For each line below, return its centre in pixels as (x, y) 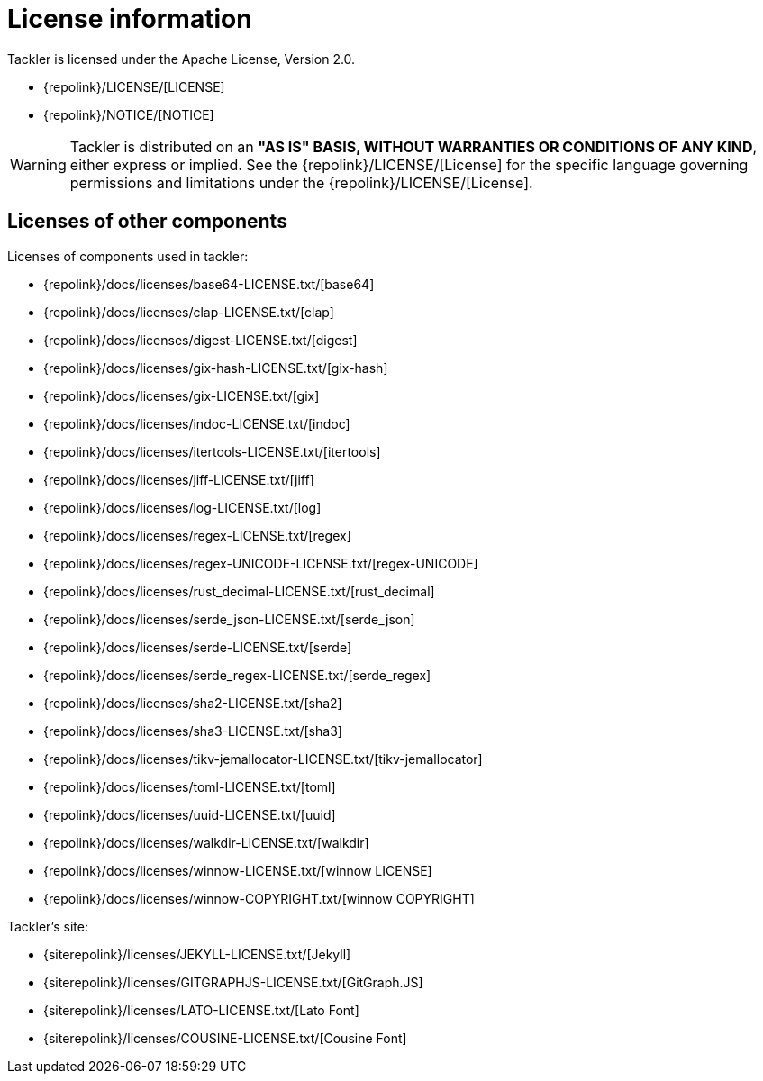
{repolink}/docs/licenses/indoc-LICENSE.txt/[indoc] (197, 423)
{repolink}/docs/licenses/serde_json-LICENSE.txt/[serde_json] (229, 619)
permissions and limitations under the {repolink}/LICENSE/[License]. (301, 182)
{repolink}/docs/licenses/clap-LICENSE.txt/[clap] (189, 312)
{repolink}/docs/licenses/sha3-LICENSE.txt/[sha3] (193, 731)
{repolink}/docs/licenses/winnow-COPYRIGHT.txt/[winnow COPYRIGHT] (259, 898)
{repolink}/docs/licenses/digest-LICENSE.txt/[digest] (200, 340)
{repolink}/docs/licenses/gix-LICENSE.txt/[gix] (182, 395)
